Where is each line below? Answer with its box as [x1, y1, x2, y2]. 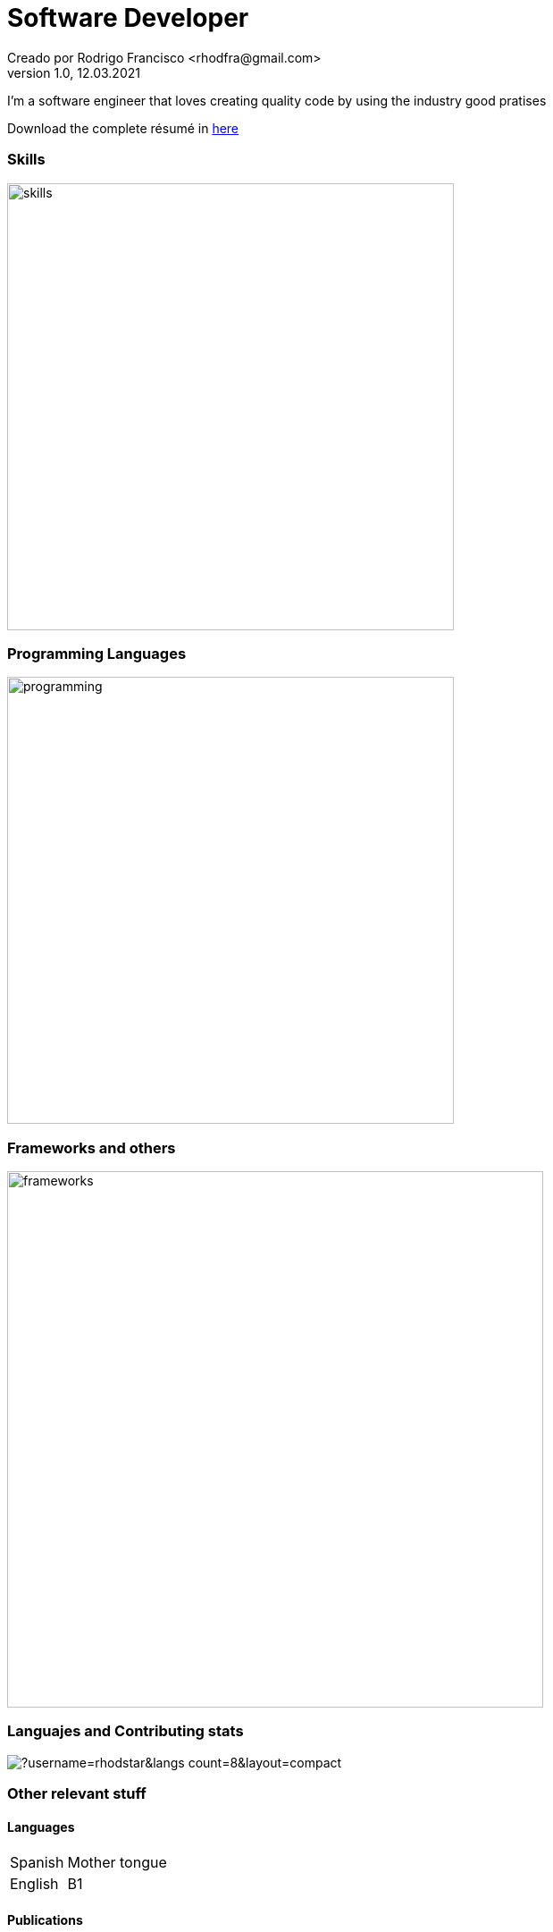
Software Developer [7, 3, 249, 33]
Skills [7, 150, 46, 169]
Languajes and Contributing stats [7, 1722, 244, 1741]
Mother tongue [67, 1853, 167, 1872]
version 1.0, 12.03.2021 [7, 64, 140, 80]
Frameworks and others [7, 1138, 176, 1157]
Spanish [10, 1853, 64, 1872]
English [10, 1875, 59, 1894]
